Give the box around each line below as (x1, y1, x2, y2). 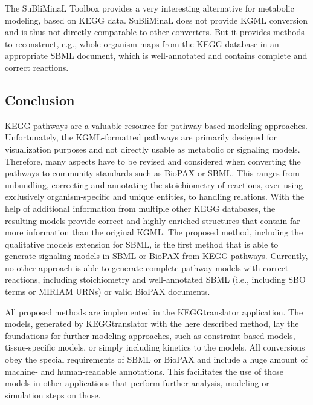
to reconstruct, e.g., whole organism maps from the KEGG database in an (5, 37, 279, 50)
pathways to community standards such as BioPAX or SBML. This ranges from (5, 166, 300, 179)
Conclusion (5, 90, 75, 109)
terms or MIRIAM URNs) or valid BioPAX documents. (5, 285, 210, 298)
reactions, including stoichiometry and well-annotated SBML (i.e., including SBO (5, 273, 306, 286)
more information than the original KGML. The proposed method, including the (5, 226, 303, 239)
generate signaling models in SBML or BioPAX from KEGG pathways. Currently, (5, 249, 308, 262)
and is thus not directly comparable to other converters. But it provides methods (5, 25, 305, 38)
